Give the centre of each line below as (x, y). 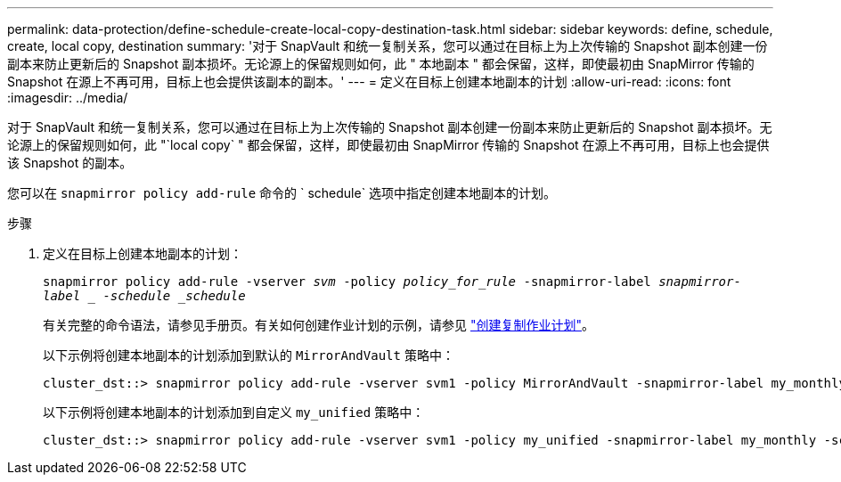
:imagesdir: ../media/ (68, 98)
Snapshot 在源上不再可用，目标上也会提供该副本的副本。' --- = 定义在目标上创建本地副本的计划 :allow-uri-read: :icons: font (369, 82)
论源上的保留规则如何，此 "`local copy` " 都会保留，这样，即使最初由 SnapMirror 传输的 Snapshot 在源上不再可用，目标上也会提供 (388, 145)
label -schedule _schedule (144, 296)
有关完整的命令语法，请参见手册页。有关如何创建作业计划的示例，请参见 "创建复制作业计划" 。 (318, 325)
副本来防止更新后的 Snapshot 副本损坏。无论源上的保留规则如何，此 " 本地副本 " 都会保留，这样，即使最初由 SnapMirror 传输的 (381, 64)
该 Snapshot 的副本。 (70, 163)
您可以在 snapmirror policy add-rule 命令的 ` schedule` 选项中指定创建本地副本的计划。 (282, 193)
